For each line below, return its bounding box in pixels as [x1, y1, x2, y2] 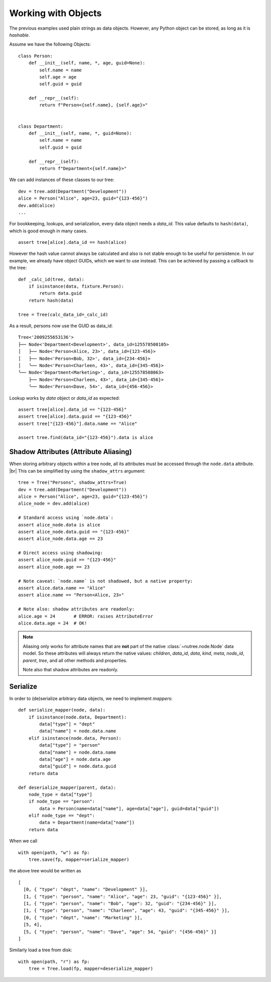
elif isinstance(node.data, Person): [28, 735, 121, 741]
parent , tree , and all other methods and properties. [23, 657, 127, 663]
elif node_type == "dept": [28, 813, 95, 819]
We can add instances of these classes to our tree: [9, 176, 114, 183]
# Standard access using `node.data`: [18, 515, 114, 520]
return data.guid [39, 291, 82, 296]
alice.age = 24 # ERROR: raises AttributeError [18, 613, 153, 619]
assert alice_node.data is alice [18, 522, 100, 527]
